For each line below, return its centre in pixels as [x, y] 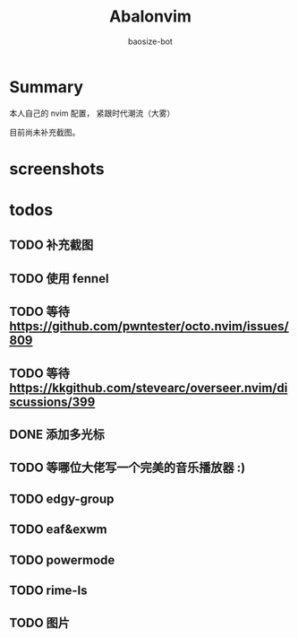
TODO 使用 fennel [59, 279]
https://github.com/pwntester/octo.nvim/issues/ [149, 326]
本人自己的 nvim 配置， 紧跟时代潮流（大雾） [92, 113]
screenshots [57, 169]
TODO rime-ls [48, 590]
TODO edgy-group [62, 498]
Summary [46, 87]
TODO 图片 [39, 623]
